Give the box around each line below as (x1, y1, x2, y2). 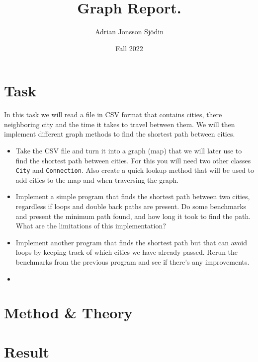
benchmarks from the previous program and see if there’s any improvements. (15, 257, 250, 267)
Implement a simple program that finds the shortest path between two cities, (15, 191, 250, 202)
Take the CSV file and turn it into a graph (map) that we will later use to (15, 145, 242, 156)
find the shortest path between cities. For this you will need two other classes (15, 155, 251, 165)
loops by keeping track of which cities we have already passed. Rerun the (15, 247, 238, 257)
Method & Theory (4, 302, 133, 323)
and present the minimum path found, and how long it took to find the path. (15, 211, 251, 221)
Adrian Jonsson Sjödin (94, 26, 164, 37)
